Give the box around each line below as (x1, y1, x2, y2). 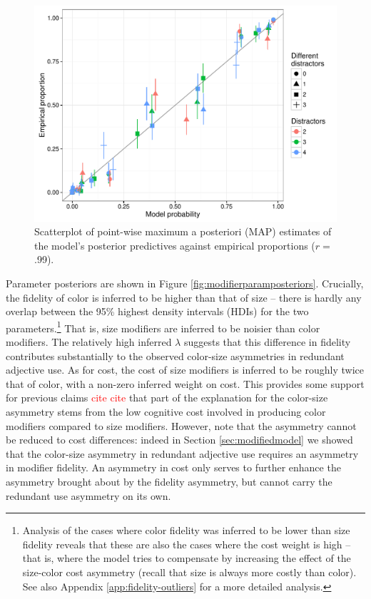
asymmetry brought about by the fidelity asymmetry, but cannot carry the (6, 474, 332, 489)
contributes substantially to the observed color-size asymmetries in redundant (6, 348, 345, 363)
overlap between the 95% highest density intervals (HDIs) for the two (6, 304, 309, 319)
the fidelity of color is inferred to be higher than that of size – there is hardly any (6, 290, 362, 304)
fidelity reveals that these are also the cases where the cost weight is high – (22, 536, 351, 551)
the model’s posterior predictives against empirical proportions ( (34, 237, 315, 252)
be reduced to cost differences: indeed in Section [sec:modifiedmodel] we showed (6, 432, 353, 447)
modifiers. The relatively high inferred (6, 334, 172, 349)
